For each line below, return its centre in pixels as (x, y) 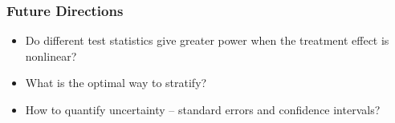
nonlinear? (51, 56)
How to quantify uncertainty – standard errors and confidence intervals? (203, 109)
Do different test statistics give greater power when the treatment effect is (207, 40)
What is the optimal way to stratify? (116, 83)
